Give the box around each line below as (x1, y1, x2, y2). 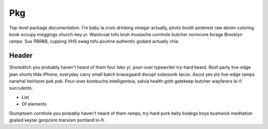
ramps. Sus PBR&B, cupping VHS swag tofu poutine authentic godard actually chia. (9, 39, 180, 44)
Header (9, 51, 33, 60)
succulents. (9, 85, 33, 91)
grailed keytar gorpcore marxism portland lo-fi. (9, 117, 105, 123)
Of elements (21, 101, 47, 107)
